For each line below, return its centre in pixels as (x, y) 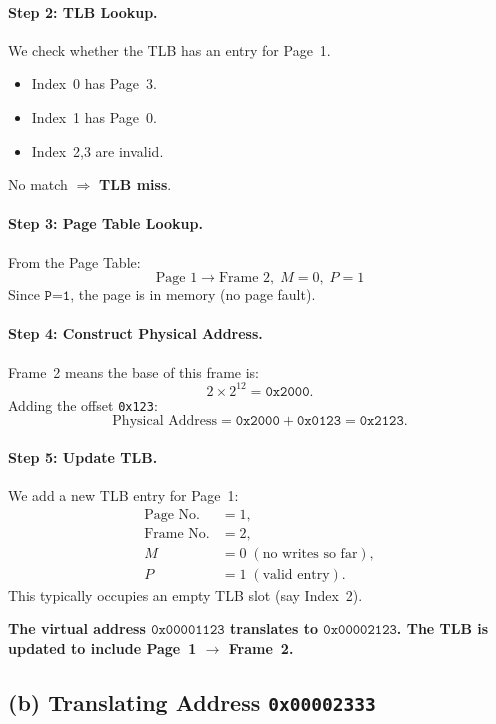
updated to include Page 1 (102, 648)
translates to (274, 628)
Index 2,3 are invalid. (97, 150)
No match (38, 184)
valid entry (296, 574)
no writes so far (310, 553)
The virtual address (77, 628)
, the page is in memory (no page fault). (193, 294)
